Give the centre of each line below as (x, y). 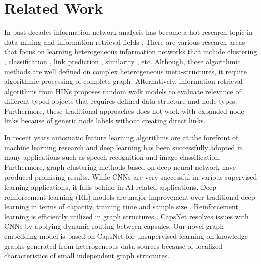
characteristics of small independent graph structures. (87, 256)
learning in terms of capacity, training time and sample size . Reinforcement (121, 206)
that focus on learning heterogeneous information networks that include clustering (131, 52)
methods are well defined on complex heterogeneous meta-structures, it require (125, 71)
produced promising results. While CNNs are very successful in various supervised (131, 177)
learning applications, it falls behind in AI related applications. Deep (110, 187)
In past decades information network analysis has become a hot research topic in (128, 32)
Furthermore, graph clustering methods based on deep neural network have (120, 167)
